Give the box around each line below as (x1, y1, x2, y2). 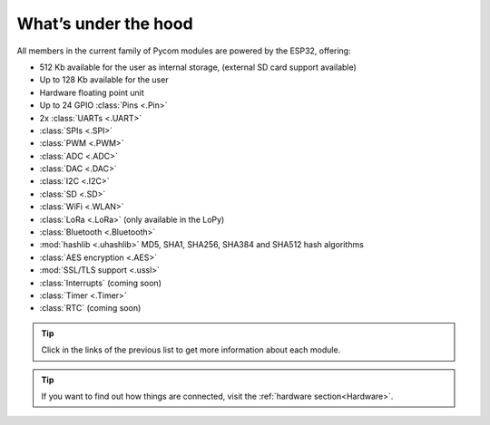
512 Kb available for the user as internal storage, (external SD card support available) (39, 62, 358, 72)
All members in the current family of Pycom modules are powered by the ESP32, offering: (16, 45, 351, 56)
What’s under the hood (16, 14, 194, 34)
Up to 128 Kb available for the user (39, 74, 169, 85)
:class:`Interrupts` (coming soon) (39, 277, 162, 288)
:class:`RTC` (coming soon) (39, 303, 142, 314)
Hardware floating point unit (39, 87, 144, 98)
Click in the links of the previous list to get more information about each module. (41, 344, 341, 355)
